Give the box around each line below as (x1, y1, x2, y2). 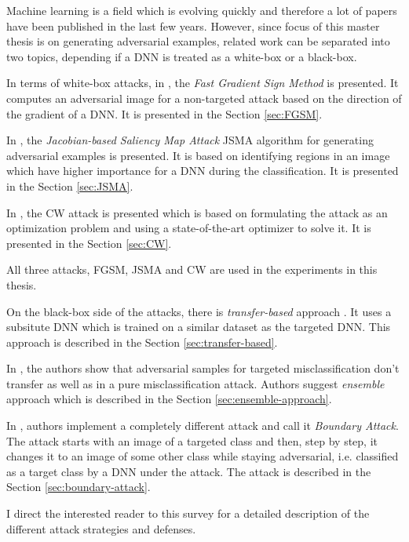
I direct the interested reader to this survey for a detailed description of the (6, 505, 370, 522)
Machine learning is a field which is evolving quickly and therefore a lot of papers (6, 2, 397, 18)
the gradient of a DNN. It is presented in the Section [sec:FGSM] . (6, 105, 323, 122)
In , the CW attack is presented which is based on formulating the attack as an (6, 204, 388, 220)
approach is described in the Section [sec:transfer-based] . (6, 333, 278, 350)
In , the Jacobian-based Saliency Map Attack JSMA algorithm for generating (6, 132, 374, 148)
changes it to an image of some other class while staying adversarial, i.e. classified (6, 448, 399, 464)
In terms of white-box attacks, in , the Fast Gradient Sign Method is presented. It (6, 75, 399, 91)
